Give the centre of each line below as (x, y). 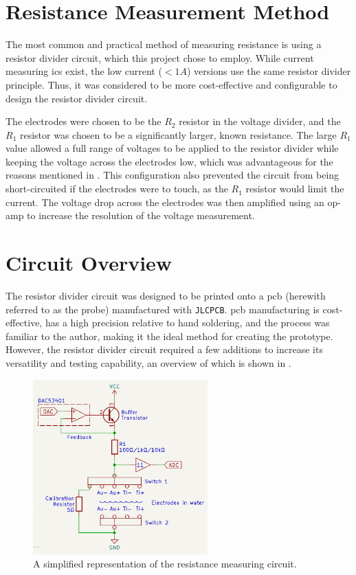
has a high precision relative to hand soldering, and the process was (187, 323)
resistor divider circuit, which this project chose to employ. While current (160, 57)
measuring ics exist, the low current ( (84, 71)
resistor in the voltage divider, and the (260, 121)
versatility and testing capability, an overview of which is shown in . (148, 363)
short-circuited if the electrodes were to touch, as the (117, 189)
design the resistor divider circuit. (77, 98)
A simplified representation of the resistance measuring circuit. (165, 564)
